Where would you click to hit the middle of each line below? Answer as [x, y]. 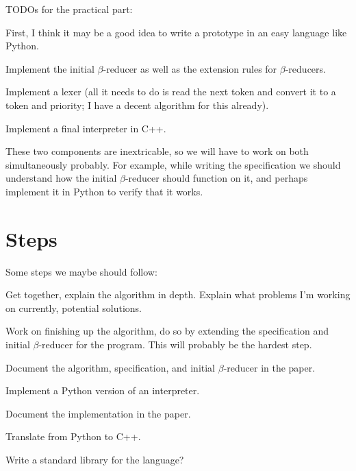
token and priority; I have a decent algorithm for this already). [137, 105]
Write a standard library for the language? [95, 459]
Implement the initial [50, 68]
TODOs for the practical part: [69, 9]
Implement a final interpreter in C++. [86, 128]
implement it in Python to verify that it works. [104, 191]
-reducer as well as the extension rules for [190, 68]
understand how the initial [61, 178]
